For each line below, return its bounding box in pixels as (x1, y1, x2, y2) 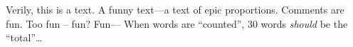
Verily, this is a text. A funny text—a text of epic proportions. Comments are (6, 2, 344, 16)
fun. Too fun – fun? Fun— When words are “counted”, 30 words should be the (6, 16, 348, 31)
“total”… (6, 30, 43, 45)
